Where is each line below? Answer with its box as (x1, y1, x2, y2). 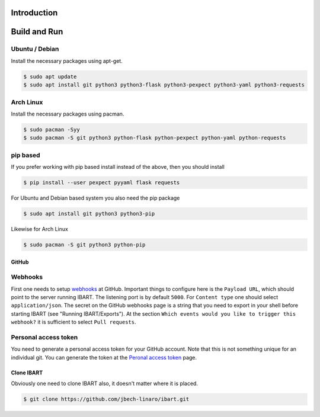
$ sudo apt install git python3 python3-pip (23, 210, 155, 217)
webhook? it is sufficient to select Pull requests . (11, 319, 136, 326)
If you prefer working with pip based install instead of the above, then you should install (11, 163, 225, 170)
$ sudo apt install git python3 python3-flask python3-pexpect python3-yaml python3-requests (23, 82, 305, 88)
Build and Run (11, 27, 63, 37)
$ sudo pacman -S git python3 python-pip (23, 241, 146, 248)
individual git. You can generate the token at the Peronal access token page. (11, 354, 197, 361)
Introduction (11, 8, 58, 18)
